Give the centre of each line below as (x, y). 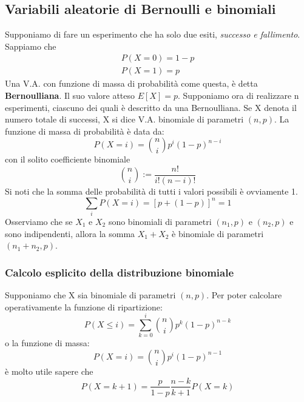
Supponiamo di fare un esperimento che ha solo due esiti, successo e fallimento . (153, 34)
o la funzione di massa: (47, 343)
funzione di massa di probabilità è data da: (85, 131)
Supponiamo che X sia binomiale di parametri (90, 295)
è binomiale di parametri (218, 233)
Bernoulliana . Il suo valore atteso (70, 95)
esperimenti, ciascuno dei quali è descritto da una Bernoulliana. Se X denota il (151, 107)
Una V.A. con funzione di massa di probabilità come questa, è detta (131, 83)
